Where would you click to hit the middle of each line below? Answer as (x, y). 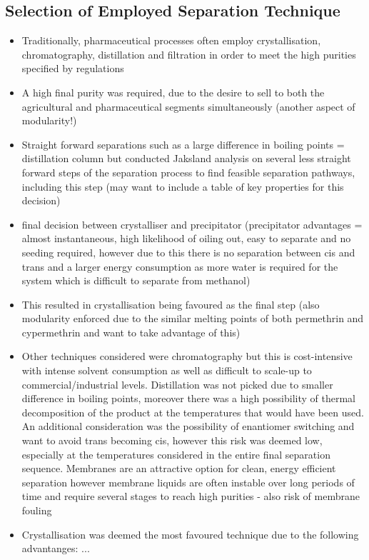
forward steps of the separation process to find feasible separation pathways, (188, 172)
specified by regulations (73, 68)
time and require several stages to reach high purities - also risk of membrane (191, 496)
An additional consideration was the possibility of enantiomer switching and (188, 426)
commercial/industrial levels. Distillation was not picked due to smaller (177, 384)
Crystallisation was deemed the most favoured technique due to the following (190, 534)
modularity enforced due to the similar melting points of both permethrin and (193, 318)
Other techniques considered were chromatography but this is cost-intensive (187, 356)
